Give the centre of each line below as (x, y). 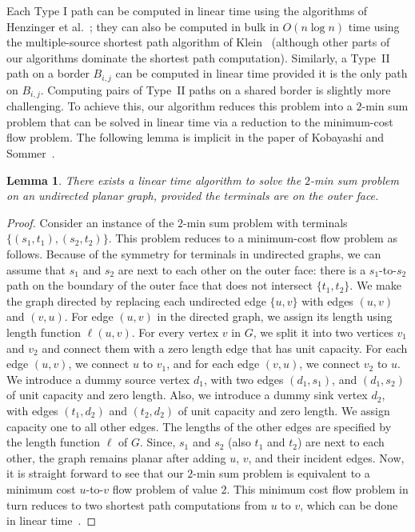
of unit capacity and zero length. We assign (284, 410)
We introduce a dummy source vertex (98, 379)
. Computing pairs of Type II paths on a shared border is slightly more (215, 89)
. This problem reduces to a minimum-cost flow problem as (253, 238)
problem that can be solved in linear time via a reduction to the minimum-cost (200, 121)
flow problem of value (165, 488)
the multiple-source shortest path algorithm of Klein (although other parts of (198, 42)
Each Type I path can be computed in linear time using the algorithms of (187, 10)
